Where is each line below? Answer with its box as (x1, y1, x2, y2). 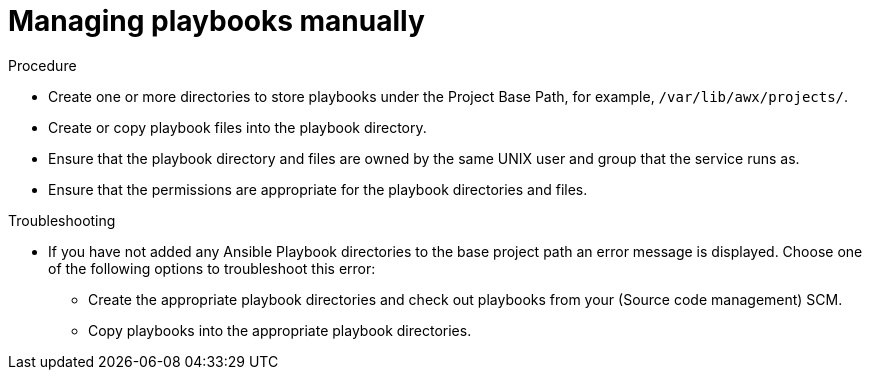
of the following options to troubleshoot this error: (48, 259, 376, 277)
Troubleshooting (8, 211, 116, 229)
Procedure (8, 56, 77, 74)
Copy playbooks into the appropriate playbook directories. (88, 321, 472, 339)
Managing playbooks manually (8, 4, 425, 38)
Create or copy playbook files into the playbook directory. (48, 118, 427, 136)
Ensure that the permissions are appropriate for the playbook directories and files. (48, 180, 588, 198)
